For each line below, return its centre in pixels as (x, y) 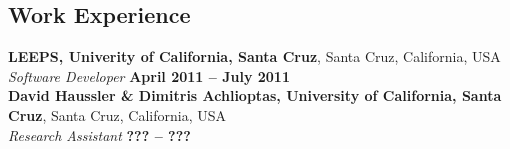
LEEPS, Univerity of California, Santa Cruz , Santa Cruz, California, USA (254, 56)
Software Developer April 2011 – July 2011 (149, 75)
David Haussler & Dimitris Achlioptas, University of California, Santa (255, 95)
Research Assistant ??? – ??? (99, 134)
